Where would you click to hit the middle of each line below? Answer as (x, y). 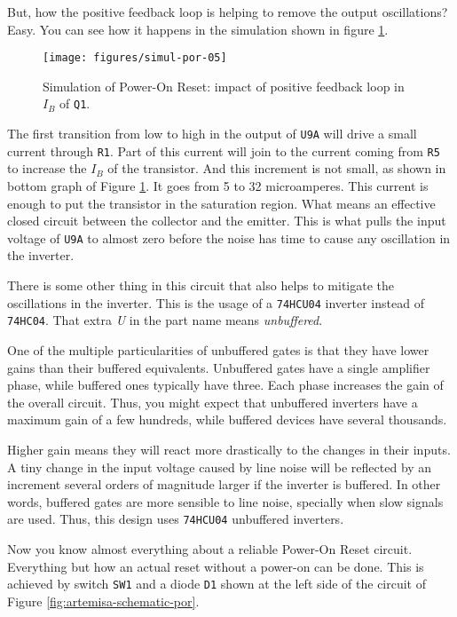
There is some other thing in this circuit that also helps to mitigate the (201, 285)
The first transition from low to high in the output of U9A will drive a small (212, 134)
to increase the (47, 168)
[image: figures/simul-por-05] (135, 58)
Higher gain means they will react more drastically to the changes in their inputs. (229, 449)
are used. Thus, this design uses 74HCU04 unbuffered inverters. (176, 519)
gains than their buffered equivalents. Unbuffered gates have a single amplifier (219, 367)
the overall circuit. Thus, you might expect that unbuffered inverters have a (213, 402)
